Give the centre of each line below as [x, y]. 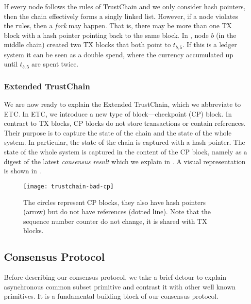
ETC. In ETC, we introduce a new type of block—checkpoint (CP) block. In [118, 113]
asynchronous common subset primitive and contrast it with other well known [120, 286]
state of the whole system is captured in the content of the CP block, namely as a [126, 152]
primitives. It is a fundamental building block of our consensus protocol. [111, 296]
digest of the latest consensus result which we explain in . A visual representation [125, 161]
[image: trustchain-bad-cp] [69, 186]
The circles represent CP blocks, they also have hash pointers [115, 202]
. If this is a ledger [210, 44]
